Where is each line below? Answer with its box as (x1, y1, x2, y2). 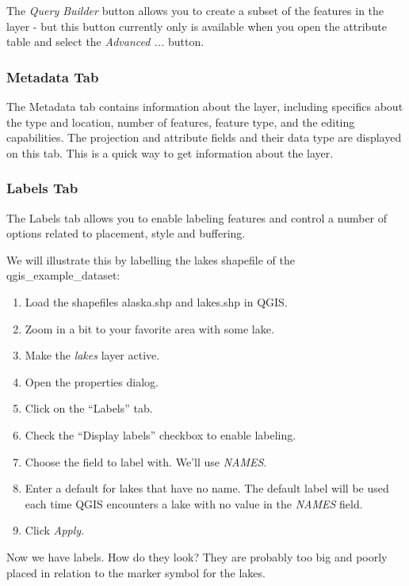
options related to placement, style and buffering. (6, 225, 246, 242)
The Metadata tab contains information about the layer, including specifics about (6, 98, 403, 114)
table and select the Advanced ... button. (6, 33, 204, 50)
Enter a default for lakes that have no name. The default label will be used (25, 480, 389, 497)
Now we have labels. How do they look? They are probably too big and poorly (6, 548, 388, 565)
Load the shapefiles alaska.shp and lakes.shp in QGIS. (25, 293, 288, 310)
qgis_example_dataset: (6, 267, 120, 283)
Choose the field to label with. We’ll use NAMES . (25, 453, 267, 470)
